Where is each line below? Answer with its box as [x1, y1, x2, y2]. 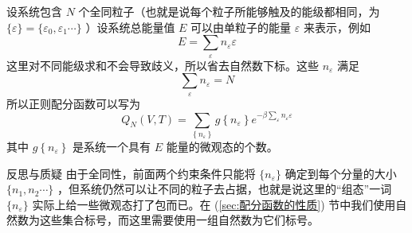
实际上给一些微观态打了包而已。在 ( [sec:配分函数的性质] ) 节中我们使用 [32, 196, 396, 212]
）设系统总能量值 [85, 18, 175, 35]
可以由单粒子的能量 [190, 18, 292, 35]
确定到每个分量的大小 [284, 165, 397, 181]
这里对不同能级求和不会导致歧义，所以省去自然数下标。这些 [6, 56, 319, 73]
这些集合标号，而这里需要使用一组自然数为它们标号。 [39, 212, 319, 228]
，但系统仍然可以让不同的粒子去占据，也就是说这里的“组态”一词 [57, 181, 392, 197]
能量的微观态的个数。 [166, 138, 278, 154]
